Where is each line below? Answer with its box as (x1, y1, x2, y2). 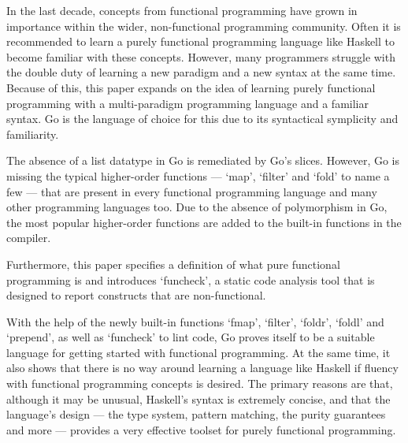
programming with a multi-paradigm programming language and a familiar (6, 95, 369, 111)
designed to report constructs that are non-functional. (6, 287, 266, 303)
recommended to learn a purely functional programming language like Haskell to (6, 33, 395, 50)
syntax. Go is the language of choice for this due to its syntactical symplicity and (6, 110, 399, 127)
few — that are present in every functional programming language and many (6, 183, 377, 199)
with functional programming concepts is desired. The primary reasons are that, (6, 375, 393, 392)
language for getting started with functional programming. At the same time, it (6, 344, 391, 360)
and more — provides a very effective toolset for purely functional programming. (6, 421, 396, 437)
